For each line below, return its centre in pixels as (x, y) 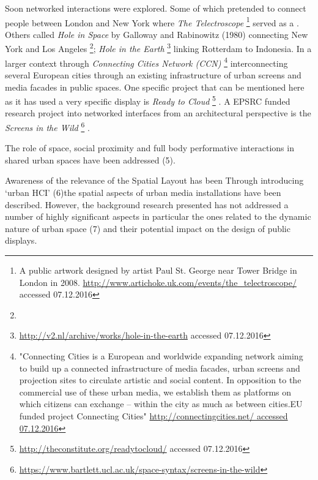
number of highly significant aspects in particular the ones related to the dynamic (158, 216)
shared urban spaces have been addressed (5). (90, 159)
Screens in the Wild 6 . (47, 126)
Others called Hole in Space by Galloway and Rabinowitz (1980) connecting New (157, 34)
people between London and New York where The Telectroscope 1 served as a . (152, 21)
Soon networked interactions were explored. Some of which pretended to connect (156, 8)
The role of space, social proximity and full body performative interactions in (150, 148)
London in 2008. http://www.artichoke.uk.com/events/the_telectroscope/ (158, 282)
